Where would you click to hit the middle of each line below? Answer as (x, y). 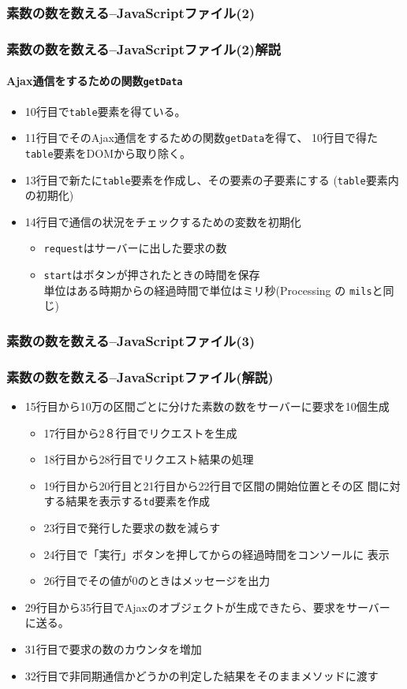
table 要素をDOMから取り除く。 (108, 153)
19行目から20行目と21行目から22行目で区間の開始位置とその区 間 (211, 485)
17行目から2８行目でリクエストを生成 (140, 432)
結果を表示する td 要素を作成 (138, 501)
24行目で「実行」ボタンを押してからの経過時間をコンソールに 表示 (217, 554)
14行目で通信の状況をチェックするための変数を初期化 (163, 221)
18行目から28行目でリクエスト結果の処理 (149, 459)
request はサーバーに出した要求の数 (135, 248)
